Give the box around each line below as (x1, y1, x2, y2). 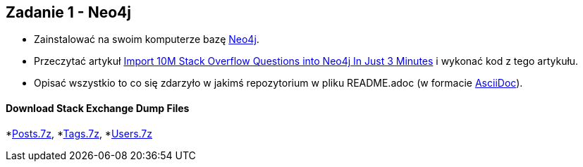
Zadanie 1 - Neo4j (6, 4, 131, 21)
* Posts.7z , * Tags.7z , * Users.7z (6, 127, 153, 140)
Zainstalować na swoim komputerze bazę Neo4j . (34, 33, 259, 46)
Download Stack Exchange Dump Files (6, 102, 190, 115)
